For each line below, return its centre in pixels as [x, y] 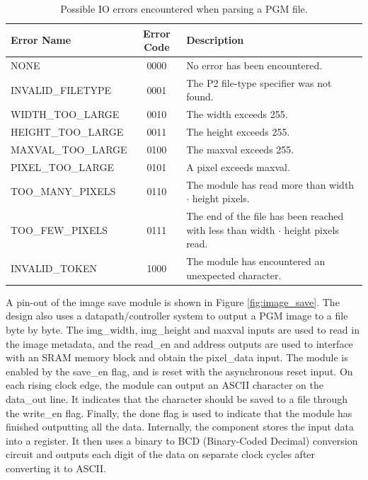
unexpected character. [234, 275]
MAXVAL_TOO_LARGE [69, 149]
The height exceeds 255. [238, 132]
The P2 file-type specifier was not [259, 82]
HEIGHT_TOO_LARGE [67, 132]
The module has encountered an [256, 261]
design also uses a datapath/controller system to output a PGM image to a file [177, 316]
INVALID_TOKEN [54, 268]
